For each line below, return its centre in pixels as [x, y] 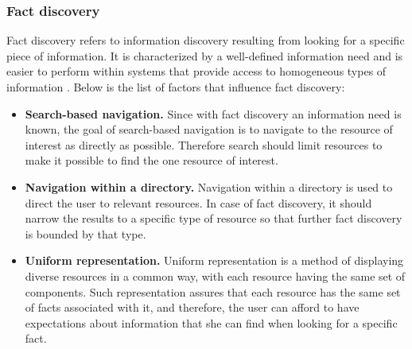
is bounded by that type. [86, 233]
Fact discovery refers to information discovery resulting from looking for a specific [206, 40]
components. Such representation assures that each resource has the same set [213, 291]
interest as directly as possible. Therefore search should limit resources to [204, 144]
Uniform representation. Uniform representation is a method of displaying [214, 260]
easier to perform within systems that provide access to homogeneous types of [196, 71]
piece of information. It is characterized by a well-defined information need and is [205, 55]
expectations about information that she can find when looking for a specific [211, 322]
